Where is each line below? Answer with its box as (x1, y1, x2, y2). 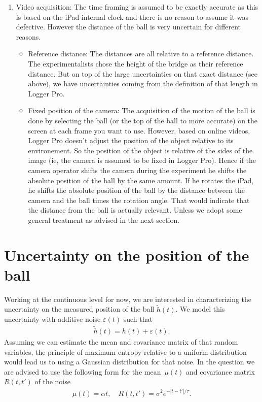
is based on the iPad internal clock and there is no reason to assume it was (16, 11, 248, 22)
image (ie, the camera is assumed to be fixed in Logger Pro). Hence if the (28, 155, 256, 165)
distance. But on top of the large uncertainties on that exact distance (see (28, 68, 258, 79)
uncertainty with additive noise (4, 314, 101, 324)
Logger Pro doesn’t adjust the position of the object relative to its (28, 135, 234, 146)
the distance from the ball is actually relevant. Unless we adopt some (28, 205, 242, 215)
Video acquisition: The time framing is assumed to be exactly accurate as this (16, 2, 258, 12)
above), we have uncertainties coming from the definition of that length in (28, 78, 258, 89)
